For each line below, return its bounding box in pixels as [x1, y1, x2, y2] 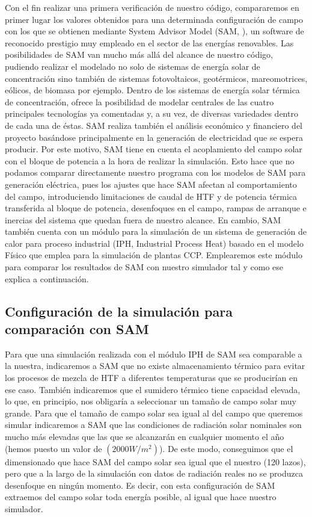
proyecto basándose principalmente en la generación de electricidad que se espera [5, 131, 303, 143]
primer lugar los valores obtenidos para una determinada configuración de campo [5, 13, 303, 25]
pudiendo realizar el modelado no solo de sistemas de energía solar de [5, 60, 260, 72]
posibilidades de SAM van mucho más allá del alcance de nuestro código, [5, 48, 273, 61]
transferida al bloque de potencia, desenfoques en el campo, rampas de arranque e [5, 202, 307, 214]
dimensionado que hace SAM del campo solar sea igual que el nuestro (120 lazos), [5, 455, 306, 468]
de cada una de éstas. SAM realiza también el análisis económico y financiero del [5, 119, 303, 131]
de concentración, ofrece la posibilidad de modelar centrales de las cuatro [5, 95, 274, 108]
